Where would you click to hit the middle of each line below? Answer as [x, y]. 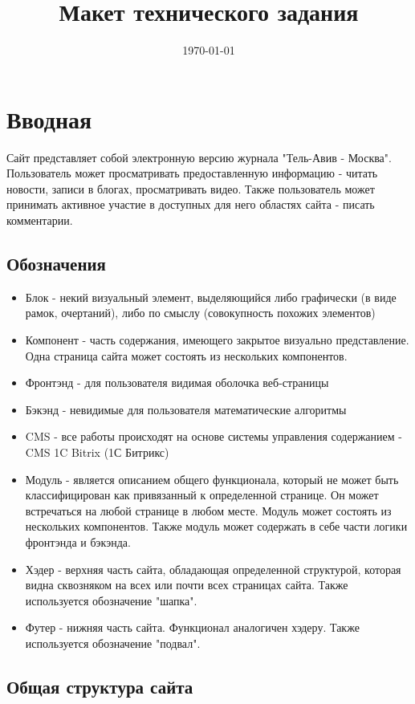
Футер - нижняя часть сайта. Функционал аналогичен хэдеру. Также [192, 627]
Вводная [49, 118]
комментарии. [40, 220]
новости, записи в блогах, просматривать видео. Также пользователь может [191, 188]
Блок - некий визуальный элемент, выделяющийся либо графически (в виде [211, 297]
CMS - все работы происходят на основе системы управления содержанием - [214, 436]
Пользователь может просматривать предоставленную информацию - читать [192, 173]
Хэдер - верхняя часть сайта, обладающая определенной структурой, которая [213, 569]
